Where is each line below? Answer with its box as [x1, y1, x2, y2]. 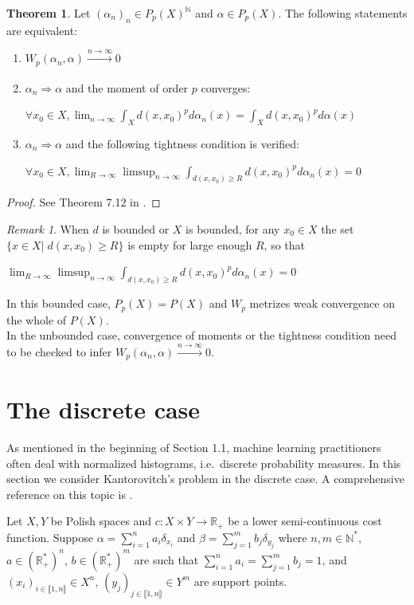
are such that [134, 551, 199, 568]
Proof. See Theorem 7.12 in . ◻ [6, 194, 161, 210]
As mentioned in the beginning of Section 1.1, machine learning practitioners [6, 439, 381, 456]
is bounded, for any [186, 221, 280, 238]
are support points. [193, 572, 287, 589]
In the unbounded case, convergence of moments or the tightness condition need [6, 327, 396, 344]
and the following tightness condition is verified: [65, 135, 299, 151]
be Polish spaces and [50, 513, 152, 529]
